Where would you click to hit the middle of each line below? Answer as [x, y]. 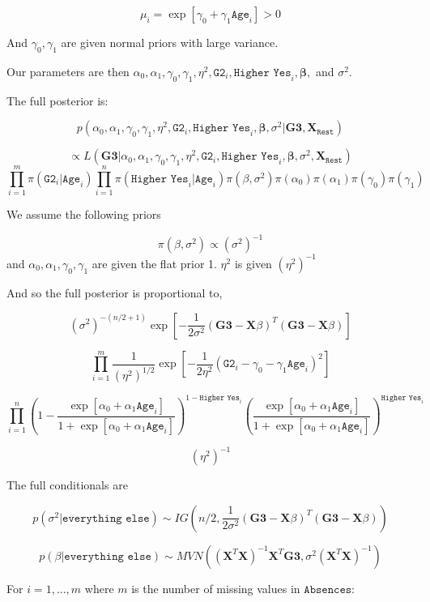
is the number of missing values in [216, 588]
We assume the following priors [84, 214]
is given [253, 263]
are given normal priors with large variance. [170, 42]
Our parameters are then [68, 71]
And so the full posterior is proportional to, [115, 292]
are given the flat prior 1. [154, 263]
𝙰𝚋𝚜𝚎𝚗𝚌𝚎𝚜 [328, 589]
